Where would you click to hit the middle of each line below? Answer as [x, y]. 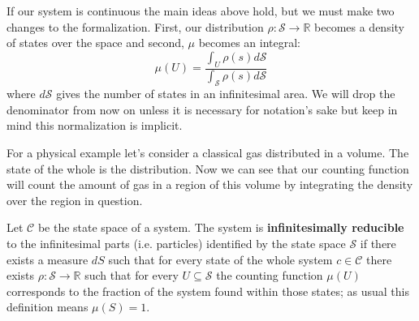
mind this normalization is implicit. [95, 125]
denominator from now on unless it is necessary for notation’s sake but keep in [202, 109]
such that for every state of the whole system [220, 259]
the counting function [270, 275]
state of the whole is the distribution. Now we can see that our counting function [208, 168]
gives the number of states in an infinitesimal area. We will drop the [226, 94]
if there [378, 243]
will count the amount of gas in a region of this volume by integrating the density [210, 184]
